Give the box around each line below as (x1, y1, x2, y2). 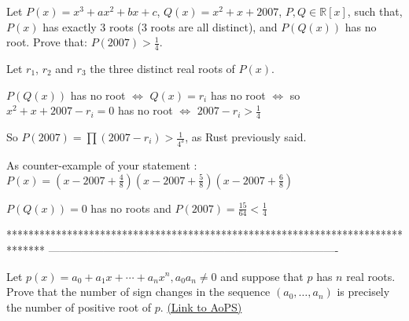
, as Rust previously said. (185, 129, 307, 145)
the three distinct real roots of (90, 60, 235, 77)
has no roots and (90, 199, 171, 216)
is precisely (337, 283, 390, 300)
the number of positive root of (6, 298, 152, 315)
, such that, (347, 3, 403, 19)
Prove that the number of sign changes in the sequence (6, 283, 271, 300)
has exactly (42, 18, 97, 35)
